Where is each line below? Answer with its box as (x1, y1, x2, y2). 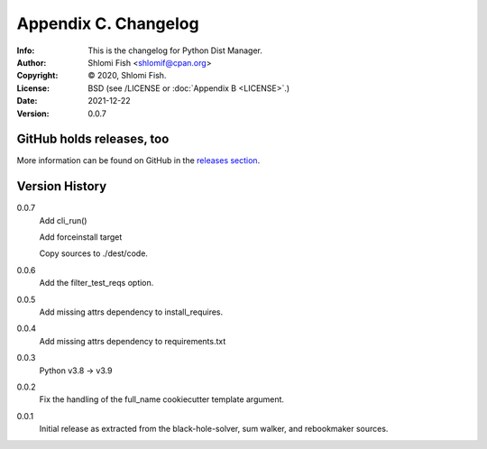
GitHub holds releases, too (16, 132, 170, 147)
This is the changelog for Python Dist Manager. (87, 45, 263, 56)
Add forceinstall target (39, 232, 123, 243)
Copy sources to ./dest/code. (39, 248, 149, 259)
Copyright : (16, 70, 59, 81)
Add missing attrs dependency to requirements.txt (39, 335, 226, 346)
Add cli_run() (39, 215, 87, 225)
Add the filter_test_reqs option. (39, 278, 154, 289)
